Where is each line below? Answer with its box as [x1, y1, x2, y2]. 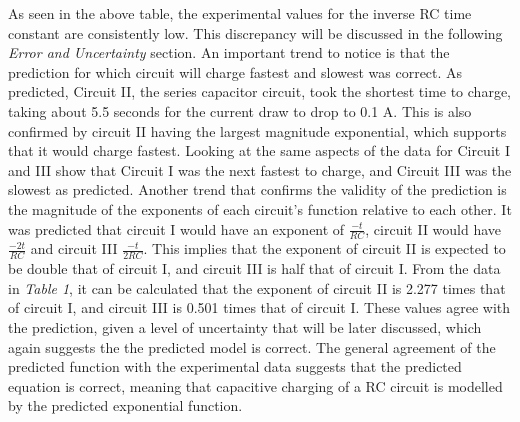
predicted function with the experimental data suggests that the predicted [8, 356, 462, 377]
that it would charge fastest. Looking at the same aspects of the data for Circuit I [8, 140, 510, 161]
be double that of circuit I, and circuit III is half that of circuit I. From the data [8, 258, 501, 279]
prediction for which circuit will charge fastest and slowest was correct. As [8, 61, 463, 82]
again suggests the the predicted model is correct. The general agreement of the [8, 336, 496, 357]
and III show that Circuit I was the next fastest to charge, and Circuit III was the [8, 159, 512, 180]
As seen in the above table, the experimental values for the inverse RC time [8, 3, 472, 23]
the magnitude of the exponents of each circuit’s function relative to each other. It [8, 198, 512, 219]
